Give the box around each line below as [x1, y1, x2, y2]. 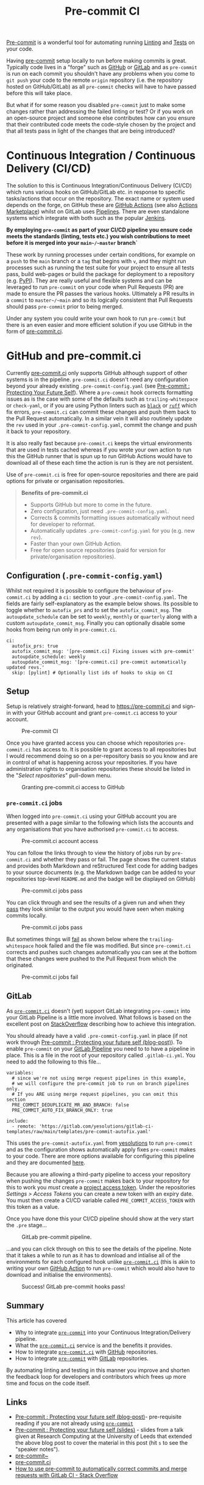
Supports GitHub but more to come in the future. [30, 501, 152, 508]
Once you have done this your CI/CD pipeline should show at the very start [6, 1214, 194, 1222]
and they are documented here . [6, 1159, 85, 1166]
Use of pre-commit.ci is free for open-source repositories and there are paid [6, 471, 199, 478]
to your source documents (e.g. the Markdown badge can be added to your [6, 869, 196, 876]
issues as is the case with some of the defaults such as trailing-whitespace [6, 395, 198, 403]
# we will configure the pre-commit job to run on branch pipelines [12, 1080, 189, 1087]
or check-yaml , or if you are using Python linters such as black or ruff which [6, 402, 197, 409]
